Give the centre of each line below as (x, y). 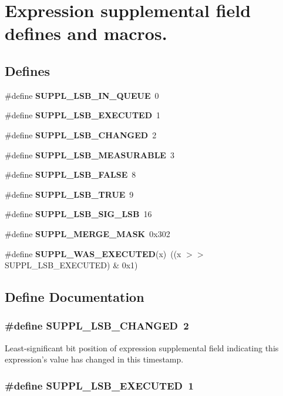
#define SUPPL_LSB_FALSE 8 (70, 174)
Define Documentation (75, 297)
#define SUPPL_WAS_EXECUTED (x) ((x (93, 253)
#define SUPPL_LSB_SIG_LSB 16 (78, 214)
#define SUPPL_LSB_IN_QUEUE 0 (82, 95)
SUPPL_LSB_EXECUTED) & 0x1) (71, 265)
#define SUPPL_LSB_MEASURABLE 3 (90, 154)
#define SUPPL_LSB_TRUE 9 (69, 194)
